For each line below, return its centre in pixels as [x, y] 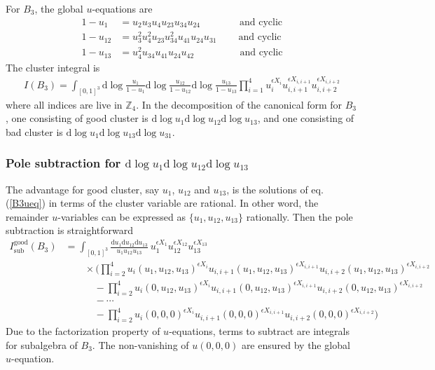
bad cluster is [34, 131]
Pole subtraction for [63, 163]
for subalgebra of [42, 344]
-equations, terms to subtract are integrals [260, 331]
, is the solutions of [267, 189]
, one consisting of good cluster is [77, 118]
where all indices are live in [64, 104]
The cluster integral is [53, 67]
